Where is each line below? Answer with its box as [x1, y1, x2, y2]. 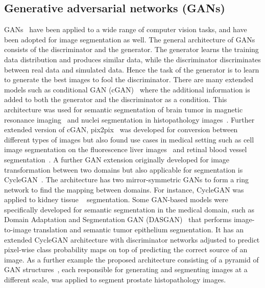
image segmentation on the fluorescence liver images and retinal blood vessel [4, 144, 247, 155]
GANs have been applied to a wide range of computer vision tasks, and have [4, 24, 247, 35]
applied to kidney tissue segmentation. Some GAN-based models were [4, 194, 228, 205]
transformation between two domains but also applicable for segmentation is [4, 164, 243, 175]
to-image [4, 224, 31, 235]
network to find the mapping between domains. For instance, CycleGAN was [4, 184, 244, 195]
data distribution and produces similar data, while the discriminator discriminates [4, 54, 261, 64]
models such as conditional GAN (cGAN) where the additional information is [4, 84, 250, 94]
